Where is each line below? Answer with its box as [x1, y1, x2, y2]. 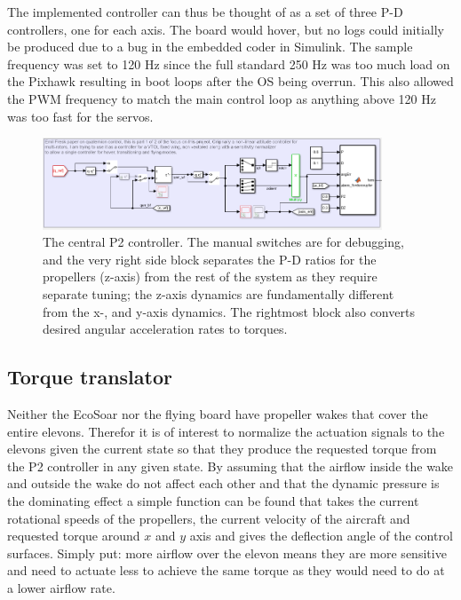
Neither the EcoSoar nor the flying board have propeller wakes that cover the [7, 404, 428, 422]
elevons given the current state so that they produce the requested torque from [7, 439, 437, 458]
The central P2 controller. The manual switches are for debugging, [43, 233, 404, 251]
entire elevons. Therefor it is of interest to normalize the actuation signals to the [7, 422, 445, 440]
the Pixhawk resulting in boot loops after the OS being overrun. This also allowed [7, 72, 454, 91]
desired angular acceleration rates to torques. [43, 320, 288, 338]
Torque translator [7, 363, 172, 391]
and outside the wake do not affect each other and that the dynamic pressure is [7, 474, 440, 493]
